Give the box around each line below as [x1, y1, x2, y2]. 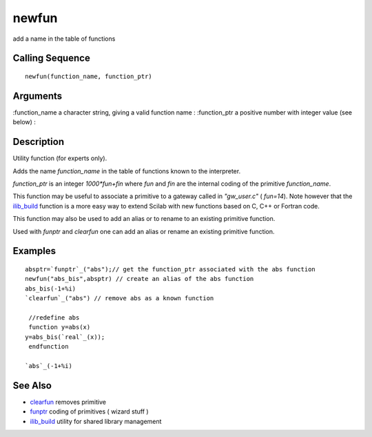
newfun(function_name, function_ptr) [25, 72, 153, 80]
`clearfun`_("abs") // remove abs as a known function [25, 294, 214, 302]
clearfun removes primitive [30, 398, 107, 406]
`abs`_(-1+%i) [25, 362, 72, 369]
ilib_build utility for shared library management [30, 417, 162, 425]
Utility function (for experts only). [12, 154, 107, 162]
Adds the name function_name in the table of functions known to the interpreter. [12, 166, 241, 175]
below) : [12, 118, 36, 126]
